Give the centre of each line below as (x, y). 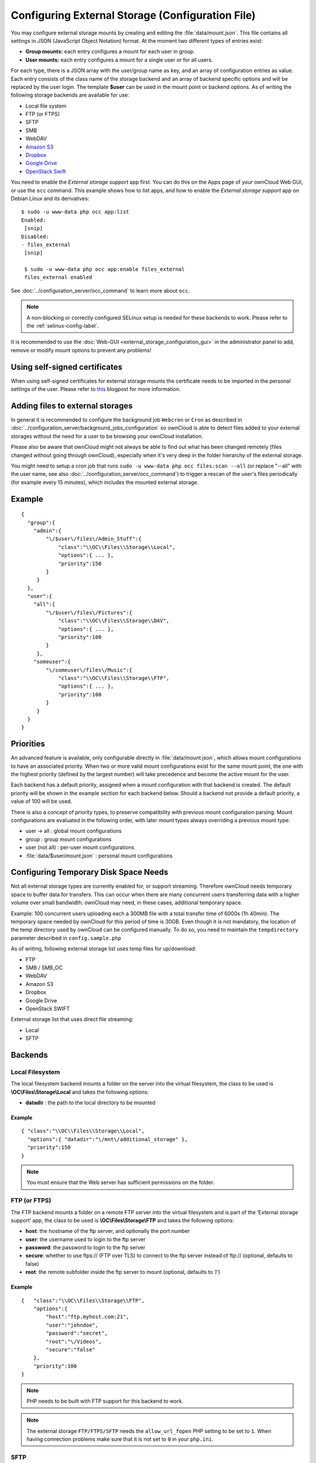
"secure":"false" (71, 1349)
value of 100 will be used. (42, 801)
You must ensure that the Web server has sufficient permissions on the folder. (121, 1183)
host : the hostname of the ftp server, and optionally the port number (108, 1231)
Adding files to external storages (72, 406)
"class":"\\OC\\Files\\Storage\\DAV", (114, 621)
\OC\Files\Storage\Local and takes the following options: (80, 1092)
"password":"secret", (77, 1333)
